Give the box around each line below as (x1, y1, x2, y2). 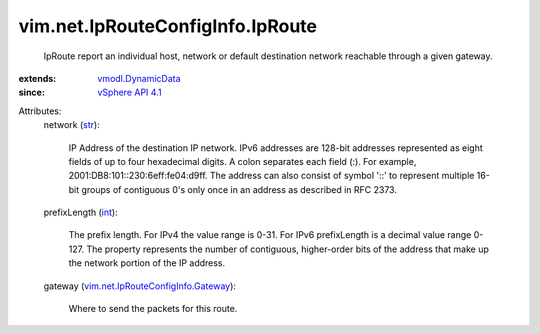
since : (18, 86, 45, 99)
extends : (18, 72, 57, 84)
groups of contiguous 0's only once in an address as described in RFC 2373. (81, 183, 397, 195)
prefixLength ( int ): (43, 206, 119, 219)
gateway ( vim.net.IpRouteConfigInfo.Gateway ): (43, 280, 237, 292)
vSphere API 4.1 (97, 86, 162, 99)
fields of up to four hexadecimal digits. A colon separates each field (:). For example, (68, 155, 417, 167)
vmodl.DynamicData (97, 72, 181, 84)
